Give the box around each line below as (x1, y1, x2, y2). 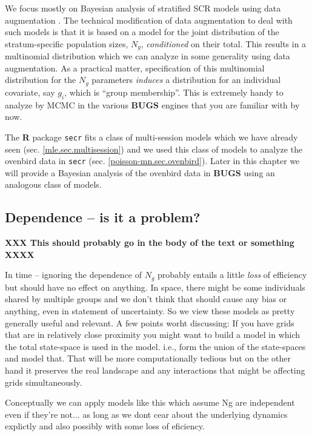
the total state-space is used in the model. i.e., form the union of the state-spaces (5, 340, 306, 352)
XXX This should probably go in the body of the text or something (5, 236, 294, 249)
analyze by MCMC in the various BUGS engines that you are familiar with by (5, 98, 300, 111)
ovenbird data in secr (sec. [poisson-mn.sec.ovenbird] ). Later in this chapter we (5, 154, 300, 167)
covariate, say (5, 85, 55, 98)
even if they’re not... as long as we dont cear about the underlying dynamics (5, 408, 288, 420)
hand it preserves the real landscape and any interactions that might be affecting (5, 363, 305, 376)
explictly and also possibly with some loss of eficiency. (5, 420, 205, 432)
